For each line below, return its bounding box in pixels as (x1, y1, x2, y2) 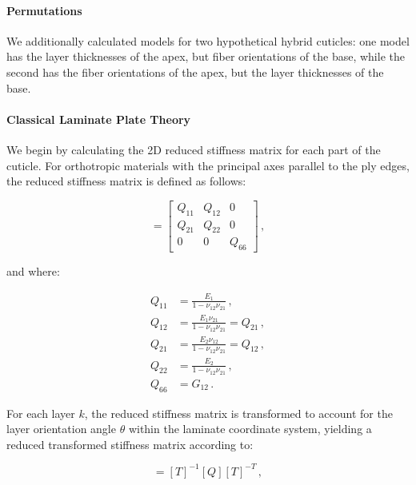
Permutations (6, 2, 82, 18)
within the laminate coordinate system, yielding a (128, 420, 372, 437)
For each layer (6, 404, 75, 421)
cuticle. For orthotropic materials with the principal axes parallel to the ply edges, (6, 157, 410, 173)
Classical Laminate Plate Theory (6, 110, 191, 127)
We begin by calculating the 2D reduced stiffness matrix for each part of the (6, 141, 381, 157)
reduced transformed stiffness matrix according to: (6, 435, 254, 452)
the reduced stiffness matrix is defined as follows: (6, 173, 246, 189)
